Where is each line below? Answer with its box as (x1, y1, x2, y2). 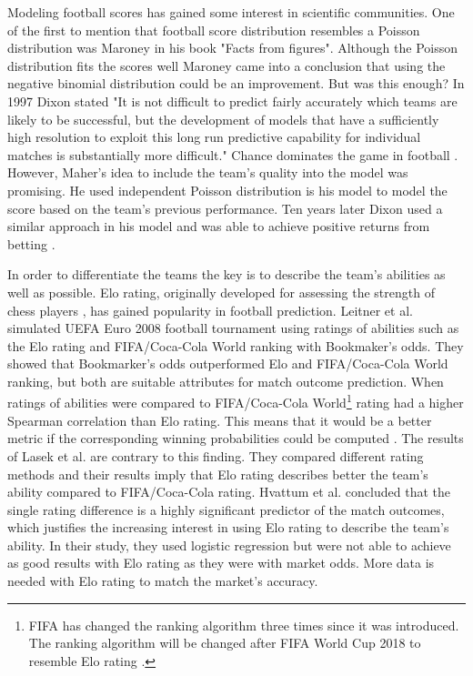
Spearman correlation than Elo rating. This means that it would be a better (7, 410, 432, 429)
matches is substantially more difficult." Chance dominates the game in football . (7, 145, 458, 164)
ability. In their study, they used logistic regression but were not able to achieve (7, 535, 451, 554)
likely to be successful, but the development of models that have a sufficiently (7, 109, 439, 128)
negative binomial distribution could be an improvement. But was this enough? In (7, 74, 465, 93)
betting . (7, 234, 55, 253)
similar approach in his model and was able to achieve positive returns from (7, 217, 430, 236)
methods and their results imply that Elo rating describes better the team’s (7, 464, 428, 483)
